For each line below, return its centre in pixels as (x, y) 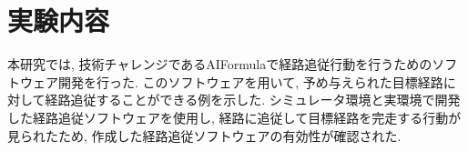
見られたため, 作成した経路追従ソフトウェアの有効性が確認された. (204, 135)
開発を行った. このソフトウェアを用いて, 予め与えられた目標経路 (250, 81)
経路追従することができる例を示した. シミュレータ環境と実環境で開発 (253, 100)
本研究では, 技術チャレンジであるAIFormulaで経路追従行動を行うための (220, 64)
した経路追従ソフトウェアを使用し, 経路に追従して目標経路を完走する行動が (234, 117)
